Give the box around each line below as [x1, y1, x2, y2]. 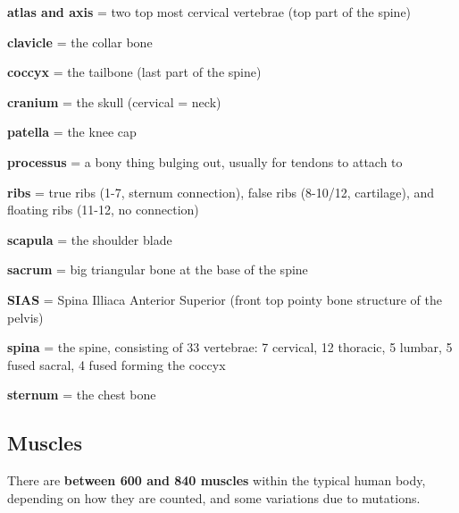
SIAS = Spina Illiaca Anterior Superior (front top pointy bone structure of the [7, 290, 442, 308]
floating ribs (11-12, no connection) [7, 200, 199, 219]
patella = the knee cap [7, 122, 137, 141]
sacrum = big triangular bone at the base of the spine [7, 260, 308, 279]
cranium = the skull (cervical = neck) [7, 92, 221, 111]
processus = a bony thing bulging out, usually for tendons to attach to [7, 152, 403, 171]
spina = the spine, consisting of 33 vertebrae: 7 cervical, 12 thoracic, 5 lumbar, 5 [7, 338, 453, 357]
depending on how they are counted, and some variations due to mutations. [7, 488, 421, 507]
